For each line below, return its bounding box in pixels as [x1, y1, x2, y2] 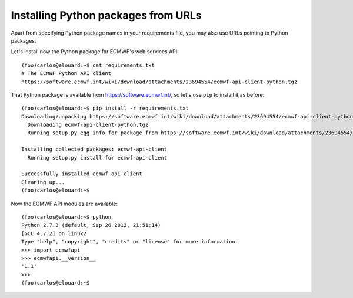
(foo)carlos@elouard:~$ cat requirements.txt [21, 62, 155, 69]
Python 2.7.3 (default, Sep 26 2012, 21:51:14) [21, 222, 161, 229]
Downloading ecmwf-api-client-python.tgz [27, 121, 149, 128]
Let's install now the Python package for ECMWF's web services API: [11, 48, 179, 55]
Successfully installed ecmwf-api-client [21, 171, 142, 177]
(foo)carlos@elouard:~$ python [21, 214, 112, 220]
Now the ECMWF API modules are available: [11, 200, 118, 207]
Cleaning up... [21, 179, 65, 185]
